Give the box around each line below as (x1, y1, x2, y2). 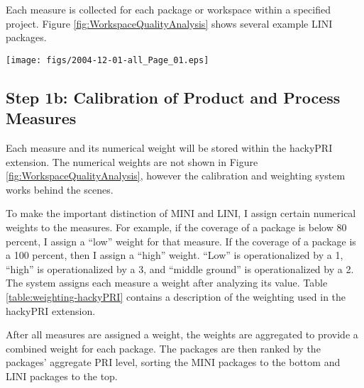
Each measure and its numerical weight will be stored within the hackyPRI (6, 140, 333, 155)
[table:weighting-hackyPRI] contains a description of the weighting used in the (6, 289, 346, 304)
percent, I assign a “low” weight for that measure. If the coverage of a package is (6, 233, 356, 248)
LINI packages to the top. (6, 368, 118, 383)
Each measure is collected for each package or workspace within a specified (6, 2, 331, 16)
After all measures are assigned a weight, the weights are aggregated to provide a (6, 327, 358, 342)
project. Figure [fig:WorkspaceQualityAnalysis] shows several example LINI (6, 16, 333, 31)
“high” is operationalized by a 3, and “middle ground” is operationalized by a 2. (6, 261, 354, 276)
